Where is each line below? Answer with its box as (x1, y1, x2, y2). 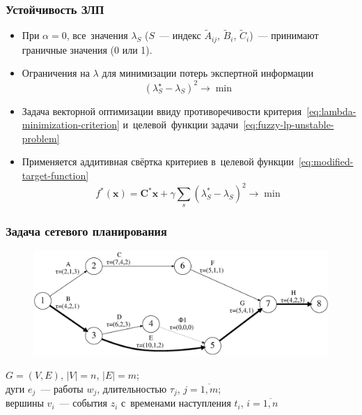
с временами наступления (121, 395, 231, 410)
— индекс (159, 28, 201, 43)
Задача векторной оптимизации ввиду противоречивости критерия (22, 103, 302, 118)
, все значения (66, 28, 128, 43)
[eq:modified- (298, 154, 354, 169)
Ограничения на (22, 66, 90, 80)
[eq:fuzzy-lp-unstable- (243, 117, 334, 132)
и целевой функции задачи (123, 117, 239, 132)
